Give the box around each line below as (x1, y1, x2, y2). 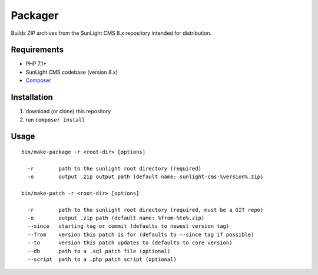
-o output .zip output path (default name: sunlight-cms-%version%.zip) (27, 173, 264, 180)
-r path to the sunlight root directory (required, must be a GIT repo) (27, 207, 264, 213)
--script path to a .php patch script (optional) (27, 256, 177, 263)
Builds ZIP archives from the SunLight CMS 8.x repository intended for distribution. (11, 30, 212, 37)
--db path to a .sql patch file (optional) (27, 248, 171, 254)
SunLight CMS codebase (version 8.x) (25, 68, 118, 76)
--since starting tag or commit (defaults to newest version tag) (27, 223, 230, 230)
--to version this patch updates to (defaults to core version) (27, 240, 233, 246)
